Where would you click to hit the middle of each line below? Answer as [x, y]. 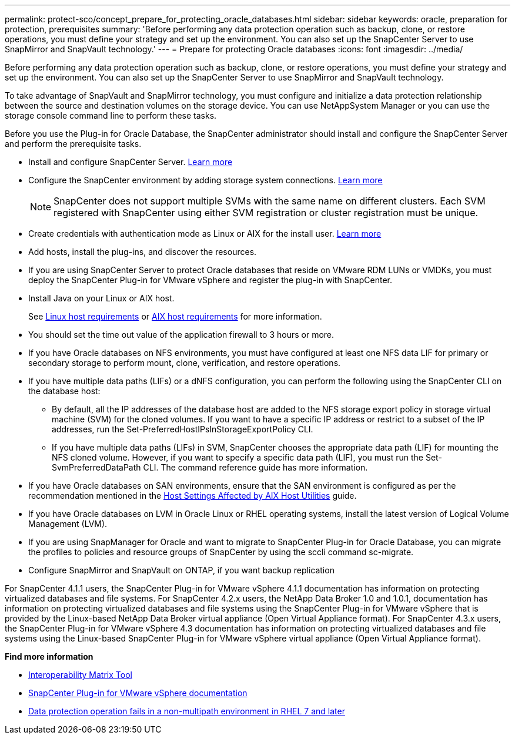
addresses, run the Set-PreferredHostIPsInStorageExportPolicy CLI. [183, 429]
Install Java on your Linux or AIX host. [101, 298]
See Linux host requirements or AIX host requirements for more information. [175, 316]
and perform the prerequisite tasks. [73, 144]
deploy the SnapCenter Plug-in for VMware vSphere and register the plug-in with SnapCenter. [210, 280]
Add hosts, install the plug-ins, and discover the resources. [143, 252]
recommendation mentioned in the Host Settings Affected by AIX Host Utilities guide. [193, 496]
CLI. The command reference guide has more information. [255, 467]
